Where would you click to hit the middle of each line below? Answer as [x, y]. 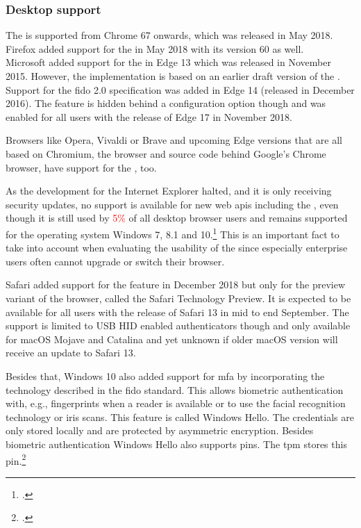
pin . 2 [16, 459]
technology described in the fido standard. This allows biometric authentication [175, 389]
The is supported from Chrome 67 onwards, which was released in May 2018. [169, 35]
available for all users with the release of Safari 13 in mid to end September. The [177, 312]
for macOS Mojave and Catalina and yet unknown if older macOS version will [172, 339]
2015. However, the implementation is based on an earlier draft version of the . [173, 76]
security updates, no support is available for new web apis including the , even [172, 204]
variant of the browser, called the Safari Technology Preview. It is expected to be [178, 298]
